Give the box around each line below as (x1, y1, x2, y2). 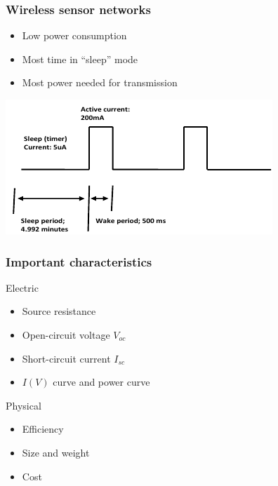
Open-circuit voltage (22, 328, 110, 342)
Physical (6, 398, 41, 412)
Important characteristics (6, 252, 152, 270)
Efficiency (22, 421, 64, 436)
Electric (6, 280, 39, 295)
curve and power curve (53, 374, 150, 389)
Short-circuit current (22, 351, 111, 365)
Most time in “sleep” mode (22, 51, 138, 66)
